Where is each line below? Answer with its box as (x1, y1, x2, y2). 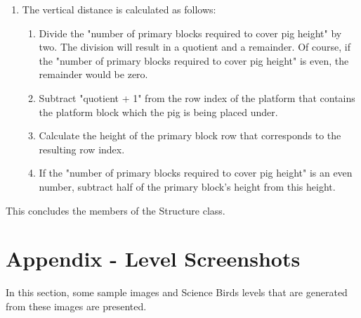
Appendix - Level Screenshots (6, 244, 301, 273)
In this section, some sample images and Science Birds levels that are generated (6, 285, 348, 300)
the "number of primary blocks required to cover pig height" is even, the (39, 53, 349, 68)
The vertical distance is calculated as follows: (22, 2, 216, 16)
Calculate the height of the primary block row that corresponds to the (39, 128, 341, 143)
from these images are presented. (6, 298, 147, 313)
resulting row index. (39, 141, 125, 156)
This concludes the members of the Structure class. (6, 203, 225, 217)
